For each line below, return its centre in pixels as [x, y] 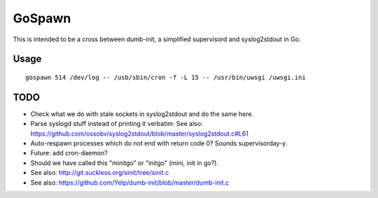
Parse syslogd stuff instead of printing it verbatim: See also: [117, 124]
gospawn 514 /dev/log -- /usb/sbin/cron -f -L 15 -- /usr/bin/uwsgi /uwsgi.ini [166, 77]
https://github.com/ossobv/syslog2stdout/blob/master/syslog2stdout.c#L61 [139, 134]
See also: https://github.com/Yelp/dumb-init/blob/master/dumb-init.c [130, 183]
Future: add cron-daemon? [69, 153]
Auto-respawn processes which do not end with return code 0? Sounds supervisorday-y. [159, 143]
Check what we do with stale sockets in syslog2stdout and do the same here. [142, 114]
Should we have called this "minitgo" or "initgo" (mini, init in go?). [125, 163]
